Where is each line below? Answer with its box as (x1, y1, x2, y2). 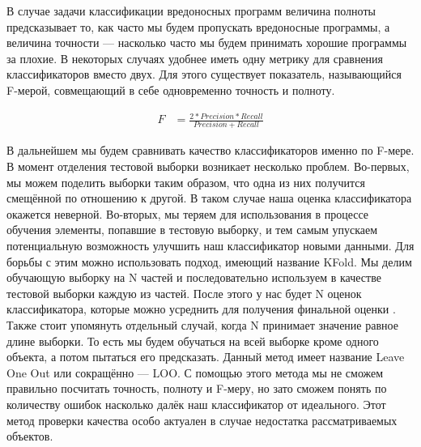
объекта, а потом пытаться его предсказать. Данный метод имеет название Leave (6, 348, 405, 365)
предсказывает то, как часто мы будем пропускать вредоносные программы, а (6, 18, 390, 35)
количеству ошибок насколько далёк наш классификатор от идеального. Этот (6, 395, 386, 412)
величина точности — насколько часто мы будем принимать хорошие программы (6, 34, 407, 51)
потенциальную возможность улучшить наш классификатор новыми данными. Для (6, 236, 415, 253)
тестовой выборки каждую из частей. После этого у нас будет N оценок (6, 284, 362, 301)
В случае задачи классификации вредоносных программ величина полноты (6, 2, 376, 19)
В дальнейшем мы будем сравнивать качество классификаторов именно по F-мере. (6, 142, 415, 159)
